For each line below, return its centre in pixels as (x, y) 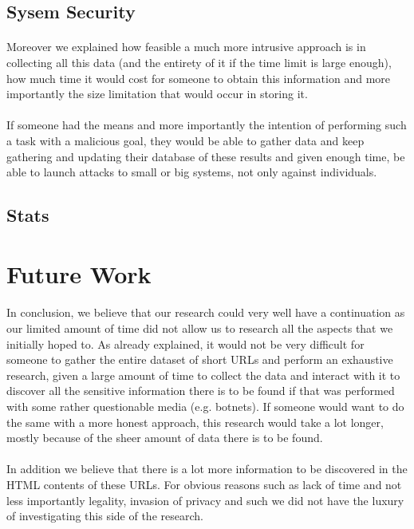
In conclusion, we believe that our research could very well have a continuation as (206, 312)
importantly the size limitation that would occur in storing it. (157, 94)
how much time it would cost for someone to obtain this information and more (198, 78)
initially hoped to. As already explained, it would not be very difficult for (185, 343)
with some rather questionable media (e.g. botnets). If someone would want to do (205, 407)
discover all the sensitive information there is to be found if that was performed (201, 391)
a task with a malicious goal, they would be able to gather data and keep (185, 140)
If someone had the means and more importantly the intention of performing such (207, 125)
